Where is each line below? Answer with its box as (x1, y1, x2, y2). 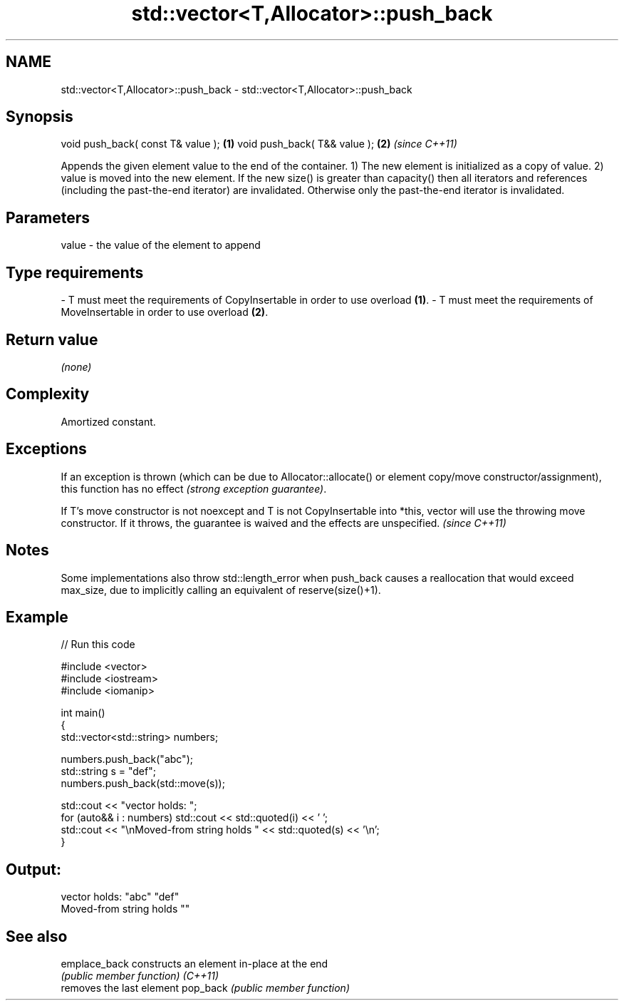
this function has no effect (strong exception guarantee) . (61, 482, 327, 495)
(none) (61, 360, 92, 373)
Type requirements (6, 263, 144, 282)
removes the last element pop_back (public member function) (61, 982, 350, 995)
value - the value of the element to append (61, 239, 261, 252)
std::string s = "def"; (61, 765, 156, 778)
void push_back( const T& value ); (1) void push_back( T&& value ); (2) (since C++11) (61, 138, 457, 150)
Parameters (6, 208, 90, 227)
